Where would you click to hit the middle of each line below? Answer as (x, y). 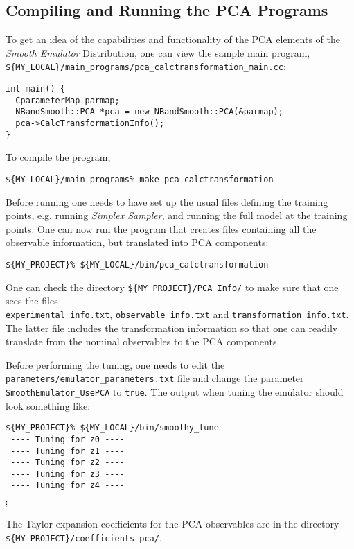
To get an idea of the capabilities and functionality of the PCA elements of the (173, 39)
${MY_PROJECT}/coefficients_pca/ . (84, 537)
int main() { (35, 89)
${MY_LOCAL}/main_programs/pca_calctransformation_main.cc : (146, 66)
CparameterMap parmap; (68, 100)
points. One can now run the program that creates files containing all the (161, 228)
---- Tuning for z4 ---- (68, 486)
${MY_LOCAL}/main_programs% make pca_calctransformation (140, 179)
